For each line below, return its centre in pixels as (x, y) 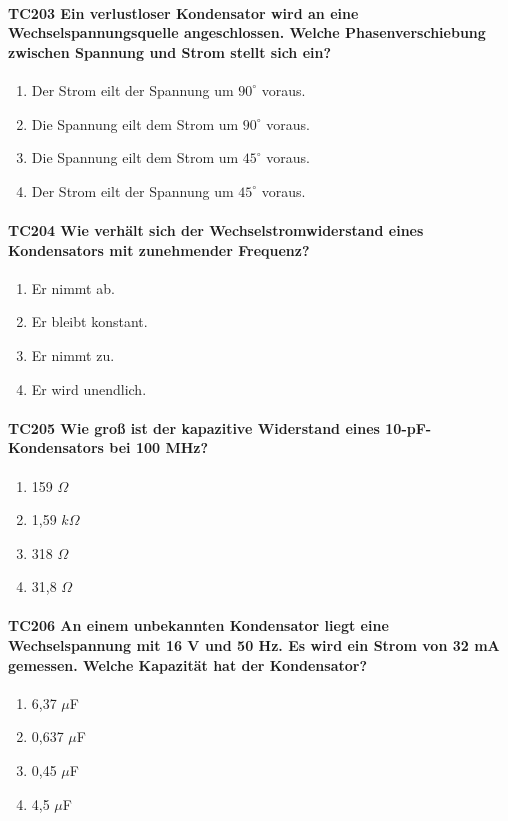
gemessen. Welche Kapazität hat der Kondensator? (188, 664)
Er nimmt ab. (73, 287)
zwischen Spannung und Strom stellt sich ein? (170, 51)
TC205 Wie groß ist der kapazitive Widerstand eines (194, 427)
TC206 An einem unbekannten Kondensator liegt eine (198, 625)
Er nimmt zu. (73, 354)
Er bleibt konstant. (89, 321)
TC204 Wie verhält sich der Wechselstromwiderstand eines (216, 229)
